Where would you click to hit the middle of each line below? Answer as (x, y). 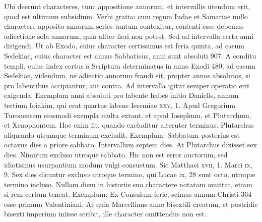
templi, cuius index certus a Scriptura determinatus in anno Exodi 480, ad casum (130, 65)
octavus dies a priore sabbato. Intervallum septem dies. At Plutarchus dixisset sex (130, 145)
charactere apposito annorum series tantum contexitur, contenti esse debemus (124, 26)
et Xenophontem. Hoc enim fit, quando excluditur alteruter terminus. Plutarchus (129, 125)
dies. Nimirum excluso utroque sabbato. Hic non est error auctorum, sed (116, 154)
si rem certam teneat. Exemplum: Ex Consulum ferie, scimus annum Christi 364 (128, 194)
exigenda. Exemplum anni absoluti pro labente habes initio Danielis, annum (121, 95)
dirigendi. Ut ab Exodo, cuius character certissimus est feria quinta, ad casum (124, 46)
